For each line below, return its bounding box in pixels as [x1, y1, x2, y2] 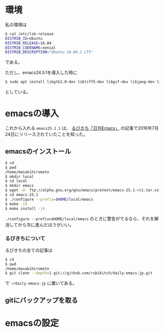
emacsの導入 [5, 108, 59, 119]
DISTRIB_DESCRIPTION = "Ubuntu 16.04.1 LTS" [5, 50, 93, 55]
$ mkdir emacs [5, 183, 34, 188]
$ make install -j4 [5, 206, 45, 211]
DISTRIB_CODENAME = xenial [5, 45, 56, 50]
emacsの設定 [5, 317, 59, 329]
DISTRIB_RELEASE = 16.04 [5, 40, 52, 46]
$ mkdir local [5, 174, 34, 179]
